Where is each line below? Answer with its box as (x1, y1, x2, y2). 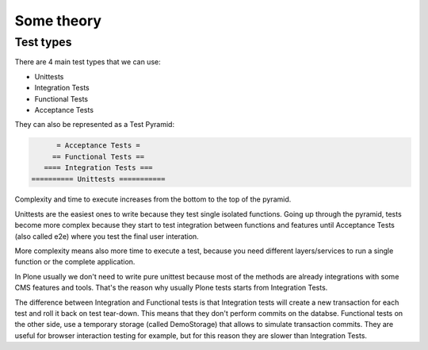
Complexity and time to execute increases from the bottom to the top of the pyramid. (14, 194, 292, 204)
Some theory (14, 12, 102, 29)
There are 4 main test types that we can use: (14, 57, 162, 67)
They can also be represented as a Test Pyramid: (14, 120, 174, 129)
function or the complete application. (14, 257, 136, 267)
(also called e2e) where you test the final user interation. (14, 231, 200, 241)
